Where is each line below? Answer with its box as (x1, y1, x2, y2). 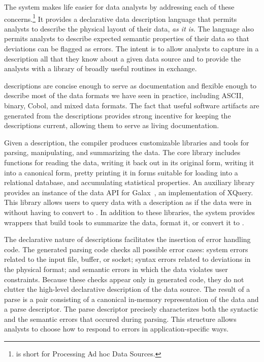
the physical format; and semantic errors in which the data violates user (4, 263, 228, 274)
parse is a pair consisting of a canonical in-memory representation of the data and (4, 293, 259, 304)
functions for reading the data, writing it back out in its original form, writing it (4, 157, 254, 167)
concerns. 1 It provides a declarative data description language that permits (4, 12, 237, 24)
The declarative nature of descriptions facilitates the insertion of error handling (4, 234, 251, 245)
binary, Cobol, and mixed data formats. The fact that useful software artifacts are (4, 100, 259, 110)
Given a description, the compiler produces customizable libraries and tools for (4, 137, 249, 147)
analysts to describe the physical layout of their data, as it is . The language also (4, 23, 254, 34)
